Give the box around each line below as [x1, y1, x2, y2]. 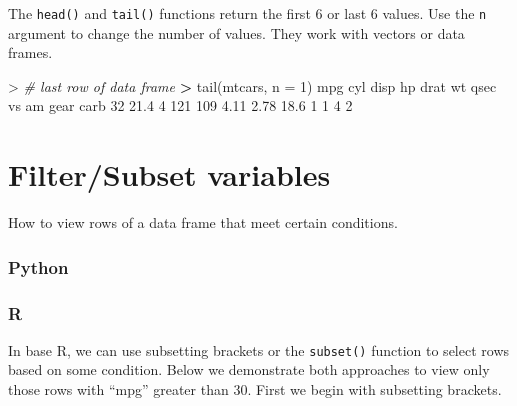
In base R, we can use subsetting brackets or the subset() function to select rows [8, 339, 510, 360]
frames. [8, 42, 53, 63]
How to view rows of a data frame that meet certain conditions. [8, 212, 398, 233]
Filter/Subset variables [8, 154, 331, 195]
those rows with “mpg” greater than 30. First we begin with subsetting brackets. [8, 379, 502, 400]
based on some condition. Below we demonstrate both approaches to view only [8, 359, 490, 380]
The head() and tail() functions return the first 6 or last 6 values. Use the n [8, 3, 487, 23]
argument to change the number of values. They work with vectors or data [8, 22, 465, 43]
